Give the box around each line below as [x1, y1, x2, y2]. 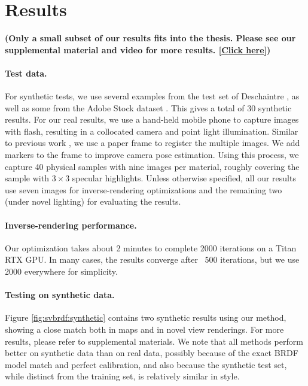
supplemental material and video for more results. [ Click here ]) [5, 43, 271, 56]
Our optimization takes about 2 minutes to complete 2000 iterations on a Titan [5, 241, 297, 254]
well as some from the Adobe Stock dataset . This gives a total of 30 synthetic [5, 101, 292, 114]
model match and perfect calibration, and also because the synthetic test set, [5, 358, 287, 370]
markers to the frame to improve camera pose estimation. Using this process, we [5, 148, 299, 161]
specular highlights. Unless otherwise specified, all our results [72, 172, 296, 184]
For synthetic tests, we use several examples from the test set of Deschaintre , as [5, 90, 300, 102]
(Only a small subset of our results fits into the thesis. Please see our [5, 32, 296, 44]
